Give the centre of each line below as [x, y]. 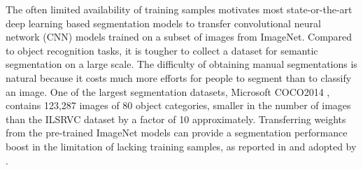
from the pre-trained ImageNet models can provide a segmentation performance [177, 133]
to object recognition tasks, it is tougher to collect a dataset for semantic [162, 50]
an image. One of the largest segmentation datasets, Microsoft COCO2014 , [168, 91]
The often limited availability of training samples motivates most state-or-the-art [179, 9]
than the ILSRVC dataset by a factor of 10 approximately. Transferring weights [176, 119]
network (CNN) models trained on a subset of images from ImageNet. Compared [179, 37]
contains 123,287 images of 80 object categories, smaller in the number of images [178, 105]
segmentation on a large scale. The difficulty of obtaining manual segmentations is [181, 64]
